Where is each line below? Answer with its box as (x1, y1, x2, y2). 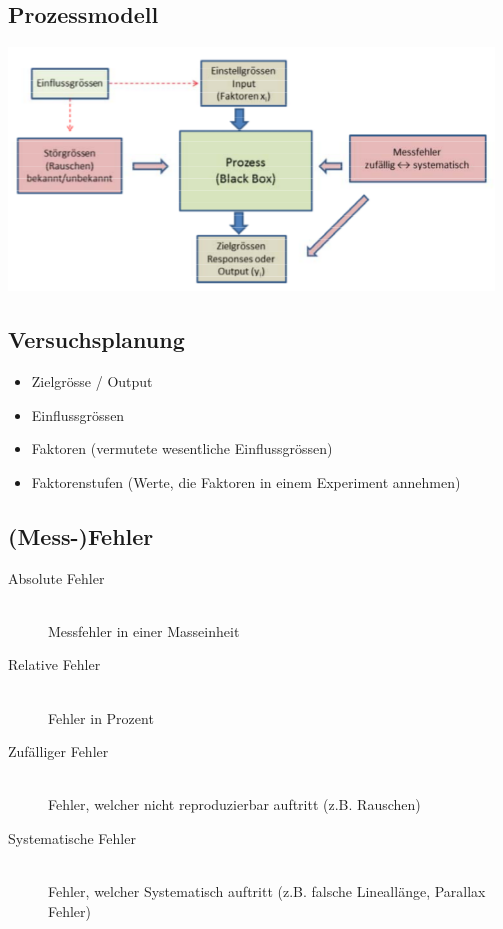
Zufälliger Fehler (8, 741, 109, 762)
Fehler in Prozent (48, 707, 154, 728)
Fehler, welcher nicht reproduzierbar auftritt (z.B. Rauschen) (48, 794, 421, 815)
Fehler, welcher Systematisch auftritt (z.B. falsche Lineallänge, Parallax (48, 881, 486, 902)
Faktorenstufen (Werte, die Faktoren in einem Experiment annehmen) (31, 471, 461, 492)
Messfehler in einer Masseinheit (48, 620, 240, 641)
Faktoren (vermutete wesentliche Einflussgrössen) (31, 438, 333, 459)
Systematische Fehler (8, 827, 136, 848)
